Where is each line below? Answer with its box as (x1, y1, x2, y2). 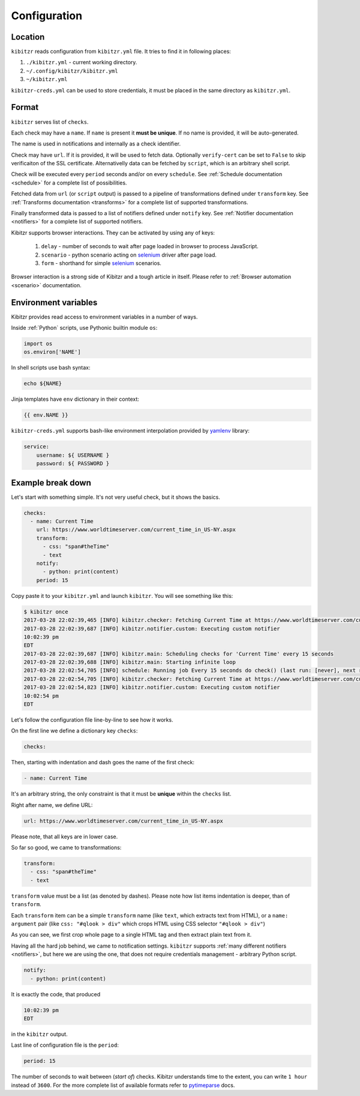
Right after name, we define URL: (11, 801, 93, 808)
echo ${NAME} (23, 380, 62, 387)
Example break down (11, 478, 91, 488)
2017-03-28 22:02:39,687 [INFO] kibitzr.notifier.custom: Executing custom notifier (23, 625, 280, 632)
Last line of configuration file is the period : (11, 1041, 119, 1049)
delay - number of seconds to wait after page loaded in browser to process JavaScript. (41, 243, 259, 250)
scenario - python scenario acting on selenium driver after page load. (41, 251, 217, 258)
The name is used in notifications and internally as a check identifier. (11, 140, 181, 147)
